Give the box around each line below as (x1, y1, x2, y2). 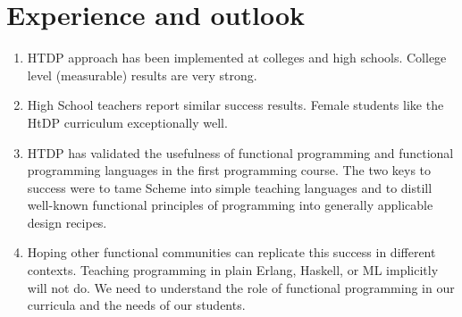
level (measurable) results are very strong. (27, 65, 257, 84)
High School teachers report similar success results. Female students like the (27, 96, 444, 114)
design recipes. (27, 213, 107, 231)
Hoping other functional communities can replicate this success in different (27, 243, 436, 262)
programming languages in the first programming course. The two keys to (27, 161, 432, 179)
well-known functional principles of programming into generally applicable (27, 196, 433, 214)
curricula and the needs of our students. (27, 296, 246, 314)
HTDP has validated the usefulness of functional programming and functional (27, 143, 454, 162)
